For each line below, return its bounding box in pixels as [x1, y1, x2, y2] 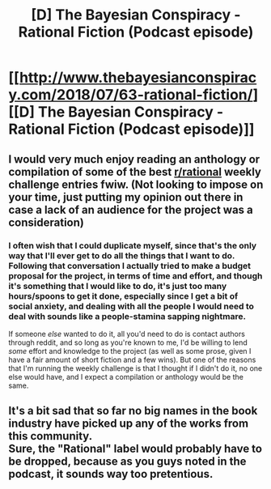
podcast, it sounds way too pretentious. [8, 467, 214, 481]
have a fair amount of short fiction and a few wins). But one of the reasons [8, 355, 256, 364]
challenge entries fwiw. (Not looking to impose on [8, 177, 264, 191]
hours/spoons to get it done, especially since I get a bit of [8, 290, 239, 301]
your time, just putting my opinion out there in [8, 190, 243, 204]
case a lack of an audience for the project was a [8, 202, 253, 216]
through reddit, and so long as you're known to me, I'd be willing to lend [8, 338, 248, 347]
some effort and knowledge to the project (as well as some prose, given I [8, 346, 252, 355]
